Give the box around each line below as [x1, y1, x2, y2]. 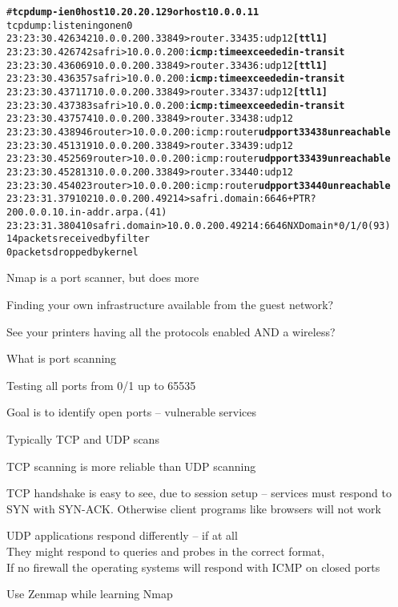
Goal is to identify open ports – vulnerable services [6, 404, 257, 420]
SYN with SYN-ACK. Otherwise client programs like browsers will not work [6, 500, 381, 517]
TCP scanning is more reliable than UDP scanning [6, 457, 256, 474]
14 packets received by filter [6, 233, 151, 245]
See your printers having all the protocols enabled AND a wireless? [6, 323, 336, 340]
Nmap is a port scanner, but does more [6, 269, 199, 286]
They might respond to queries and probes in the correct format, [6, 543, 325, 559]
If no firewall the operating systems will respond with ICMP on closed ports [6, 558, 380, 575]
